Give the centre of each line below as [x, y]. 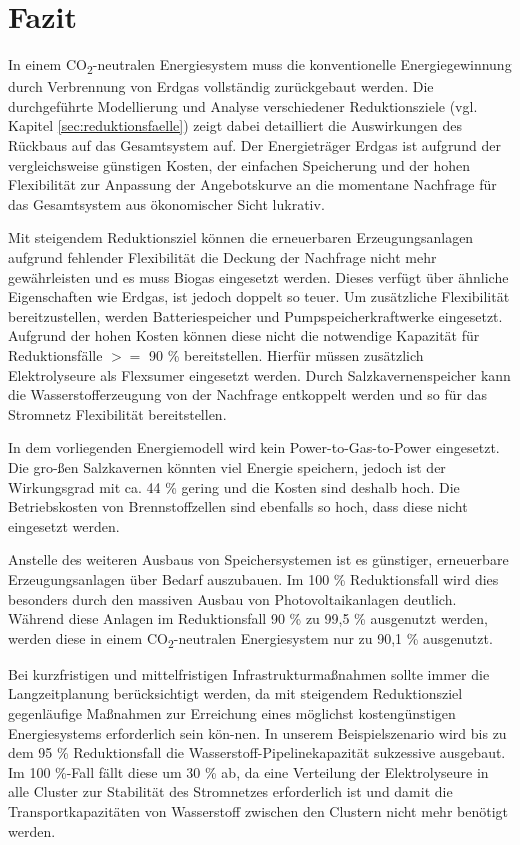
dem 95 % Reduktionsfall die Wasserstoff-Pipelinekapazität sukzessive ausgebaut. [257, 752]
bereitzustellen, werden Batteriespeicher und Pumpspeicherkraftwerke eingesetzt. [255, 315]
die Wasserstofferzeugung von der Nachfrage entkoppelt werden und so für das [247, 394]
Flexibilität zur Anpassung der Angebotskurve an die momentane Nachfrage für [252, 184]
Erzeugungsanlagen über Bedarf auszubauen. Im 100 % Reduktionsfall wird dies [253, 578]
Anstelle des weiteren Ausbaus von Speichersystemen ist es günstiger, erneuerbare [258, 559]
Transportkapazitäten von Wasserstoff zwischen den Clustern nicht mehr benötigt [258, 810]
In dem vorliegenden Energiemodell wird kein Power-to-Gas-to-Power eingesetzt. [254, 447]
